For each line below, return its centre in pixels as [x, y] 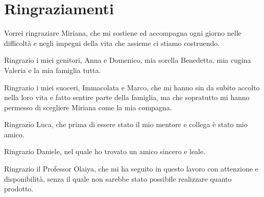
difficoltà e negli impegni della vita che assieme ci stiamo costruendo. [112, 43]
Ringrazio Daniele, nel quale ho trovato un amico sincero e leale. [105, 151]
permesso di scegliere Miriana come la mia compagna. [88, 107]
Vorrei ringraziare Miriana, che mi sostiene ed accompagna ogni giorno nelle [123, 33]
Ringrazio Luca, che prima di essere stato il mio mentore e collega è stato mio [126, 124]
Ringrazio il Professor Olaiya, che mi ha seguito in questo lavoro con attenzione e [131, 169]
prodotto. [19, 189]
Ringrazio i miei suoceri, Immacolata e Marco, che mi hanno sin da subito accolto [132, 87]
